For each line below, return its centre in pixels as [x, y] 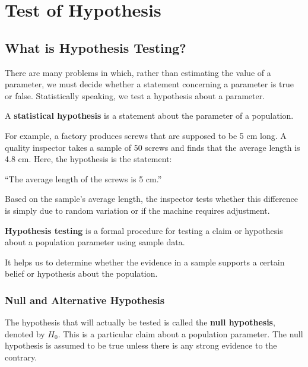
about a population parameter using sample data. [95, 242]
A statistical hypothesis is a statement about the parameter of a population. [149, 116]
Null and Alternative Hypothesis [85, 300]
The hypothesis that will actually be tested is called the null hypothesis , [140, 322]
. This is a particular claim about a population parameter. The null [180, 333]
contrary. [21, 357]
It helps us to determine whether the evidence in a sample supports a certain [145, 262]
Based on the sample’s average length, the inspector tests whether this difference [151, 199]
